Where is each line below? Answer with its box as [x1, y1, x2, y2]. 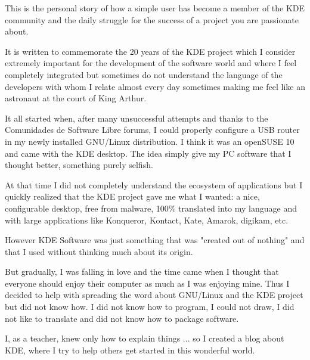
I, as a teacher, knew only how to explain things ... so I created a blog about [5, 332, 284, 345]
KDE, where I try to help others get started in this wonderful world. [5, 343, 255, 356]
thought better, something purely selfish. [5, 159, 153, 171]
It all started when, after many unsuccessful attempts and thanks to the [5, 111, 268, 124]
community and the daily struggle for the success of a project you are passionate [5, 13, 299, 26]
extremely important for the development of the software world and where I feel [5, 57, 297, 69]
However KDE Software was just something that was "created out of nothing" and [5, 234, 305, 246]
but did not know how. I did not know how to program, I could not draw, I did [5, 300, 294, 313]
